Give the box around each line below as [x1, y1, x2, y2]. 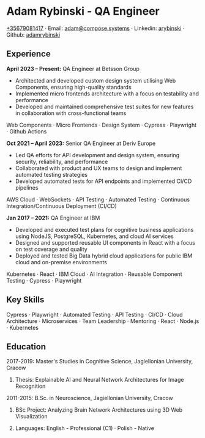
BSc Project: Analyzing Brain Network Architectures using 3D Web [15, 406, 183, 414]
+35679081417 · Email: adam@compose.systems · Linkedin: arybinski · [6, 24, 185, 32]
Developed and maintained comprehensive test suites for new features [15, 103, 194, 110]
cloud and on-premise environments [15, 258, 107, 265]
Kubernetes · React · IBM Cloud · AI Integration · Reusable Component [6, 270, 182, 278]
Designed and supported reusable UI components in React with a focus [15, 239, 196, 246]
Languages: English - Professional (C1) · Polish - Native [15, 425, 155, 432]
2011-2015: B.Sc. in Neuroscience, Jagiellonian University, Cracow [6, 395, 173, 402]
